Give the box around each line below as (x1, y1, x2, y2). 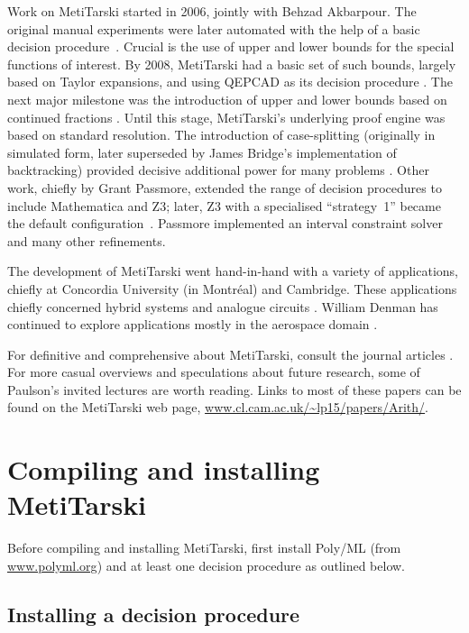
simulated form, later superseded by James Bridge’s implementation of (7, 142, 397, 161)
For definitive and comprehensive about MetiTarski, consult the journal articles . (7, 344, 454, 363)
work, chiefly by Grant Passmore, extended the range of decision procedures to (7, 178, 442, 197)
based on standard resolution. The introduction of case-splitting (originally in (7, 125, 436, 144)
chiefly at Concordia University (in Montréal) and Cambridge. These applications (7, 279, 457, 298)
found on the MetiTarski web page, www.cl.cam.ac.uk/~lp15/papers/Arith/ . (7, 398, 429, 417)
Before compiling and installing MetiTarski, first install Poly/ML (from (7, 538, 401, 557)
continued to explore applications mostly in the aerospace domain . (7, 315, 378, 334)
